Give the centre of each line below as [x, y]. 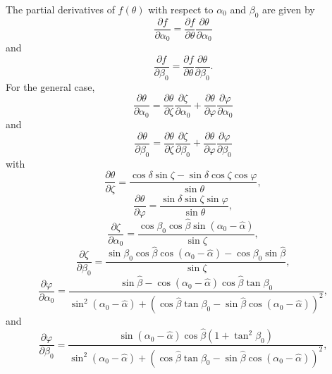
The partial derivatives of [60, 9]
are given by [288, 9]
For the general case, [50, 86]
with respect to [181, 9]
